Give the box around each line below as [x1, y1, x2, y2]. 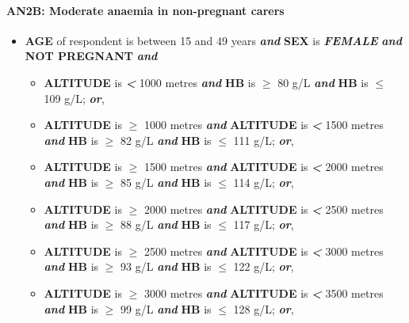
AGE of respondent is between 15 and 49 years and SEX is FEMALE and [25, 32, 402, 48]
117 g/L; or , [233, 216, 294, 233]
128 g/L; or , [233, 300, 294, 317]
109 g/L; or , [44, 89, 105, 106]
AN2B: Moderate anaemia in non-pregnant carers [6, 2, 285, 18]
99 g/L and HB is [120, 300, 212, 317]
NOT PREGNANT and [25, 47, 158, 64]
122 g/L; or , [233, 258, 294, 275]
